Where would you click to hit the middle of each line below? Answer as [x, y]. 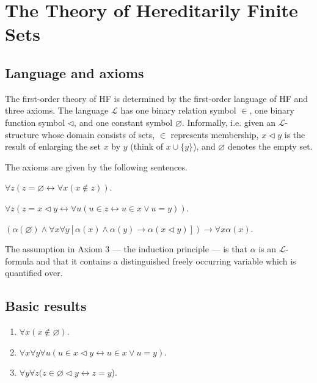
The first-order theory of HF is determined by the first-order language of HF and [157, 98]
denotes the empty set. [270, 146]
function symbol [35, 122]
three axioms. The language [57, 110]
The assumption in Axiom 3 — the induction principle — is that [126, 249]
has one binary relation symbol [178, 110]
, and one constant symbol [123, 122]
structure [22, 134]
